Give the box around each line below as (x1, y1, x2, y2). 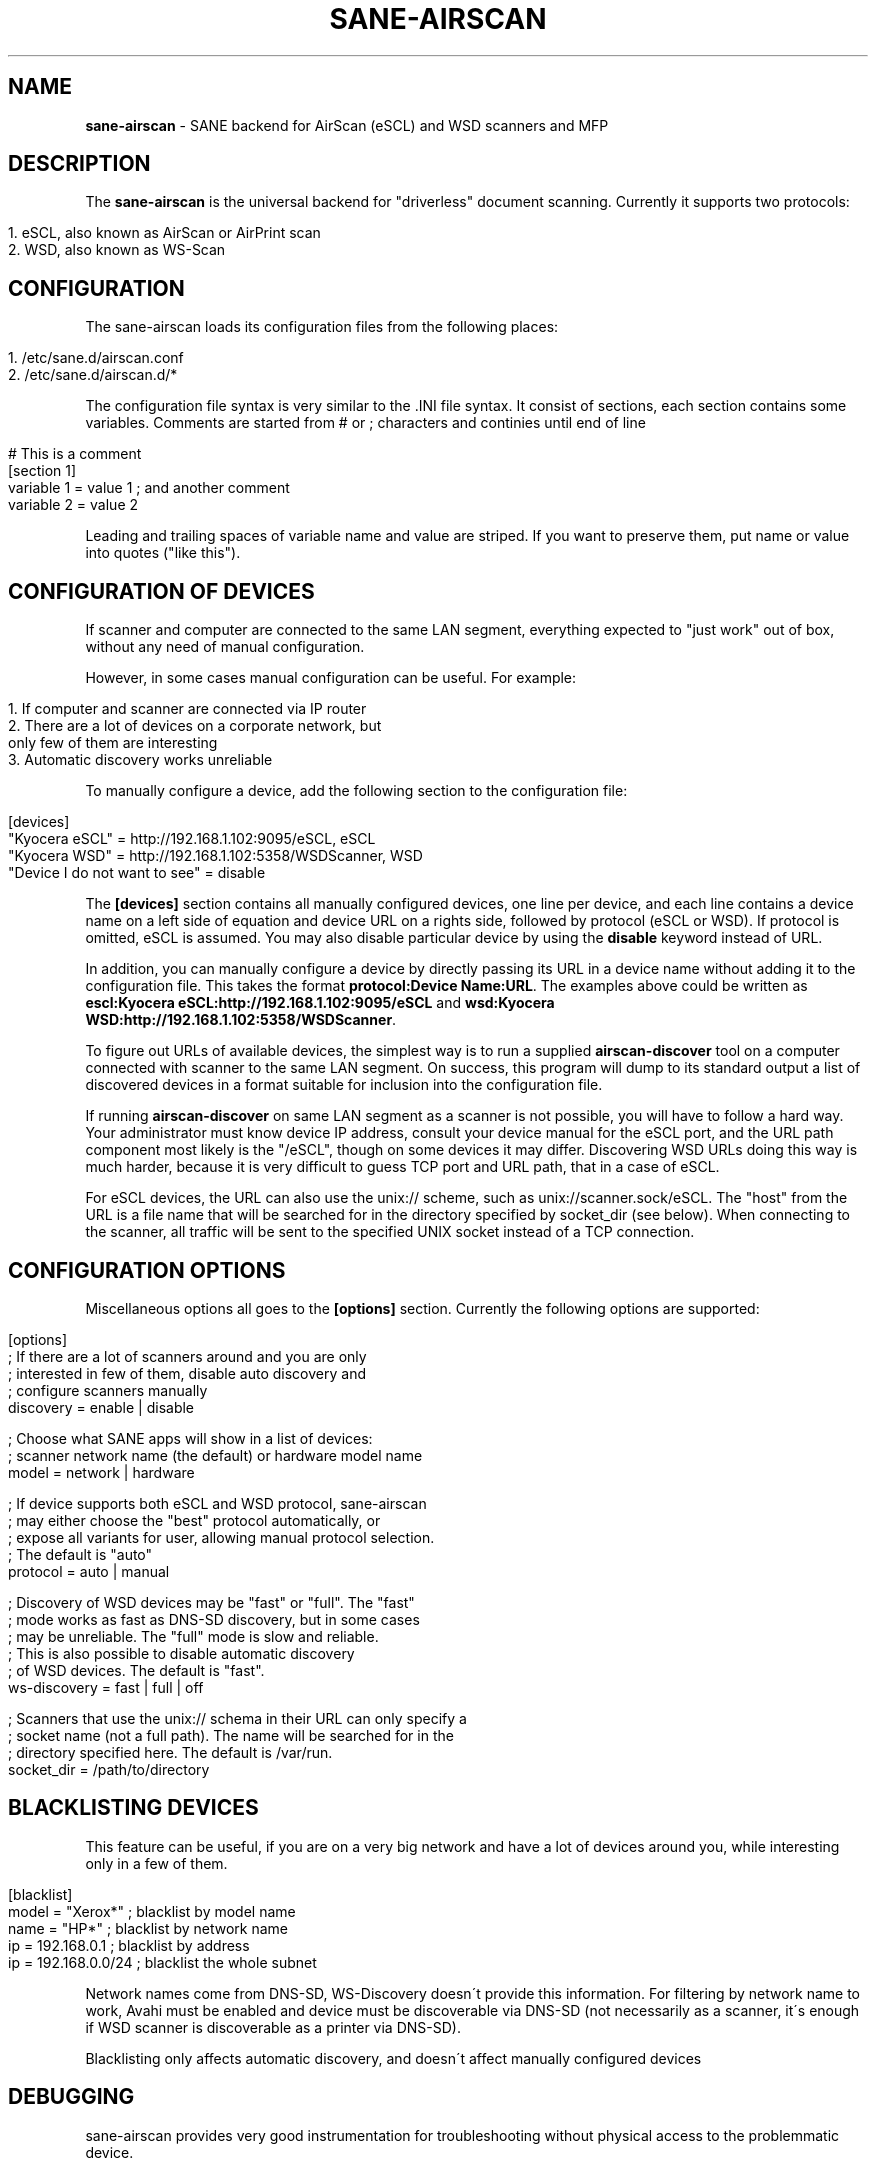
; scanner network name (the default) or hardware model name (8, 1446, 423, 1464)
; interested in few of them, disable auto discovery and (8, 1364, 366, 1382)
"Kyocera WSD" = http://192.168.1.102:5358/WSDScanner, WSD (8, 847, 423, 865)
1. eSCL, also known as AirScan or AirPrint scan (8, 224, 321, 242)
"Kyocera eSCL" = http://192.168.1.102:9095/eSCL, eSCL (8, 830, 376, 848)
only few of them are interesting (8, 734, 218, 752)
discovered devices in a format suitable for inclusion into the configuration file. (85, 1076, 603, 1094)
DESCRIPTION (8, 151, 151, 177)
